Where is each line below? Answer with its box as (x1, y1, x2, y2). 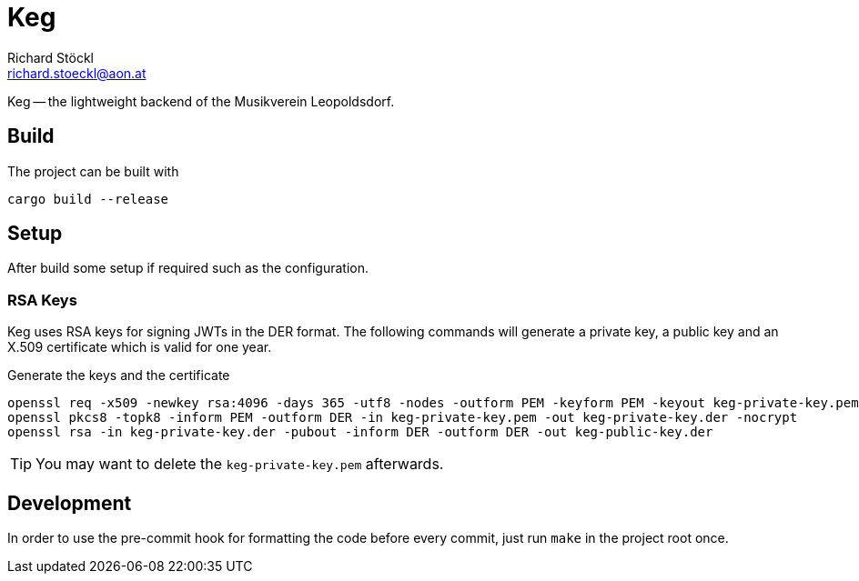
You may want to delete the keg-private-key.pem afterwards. (35, 455, 444, 474)
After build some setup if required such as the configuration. (7, 260, 369, 276)
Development (7, 491, 132, 515)
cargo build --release (7, 191, 169, 206)
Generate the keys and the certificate (7, 367, 230, 384)
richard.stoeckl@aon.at (7, 65, 147, 81)
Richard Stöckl (7, 49, 94, 65)
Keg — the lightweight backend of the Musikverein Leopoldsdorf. (7, 93, 395, 109)
